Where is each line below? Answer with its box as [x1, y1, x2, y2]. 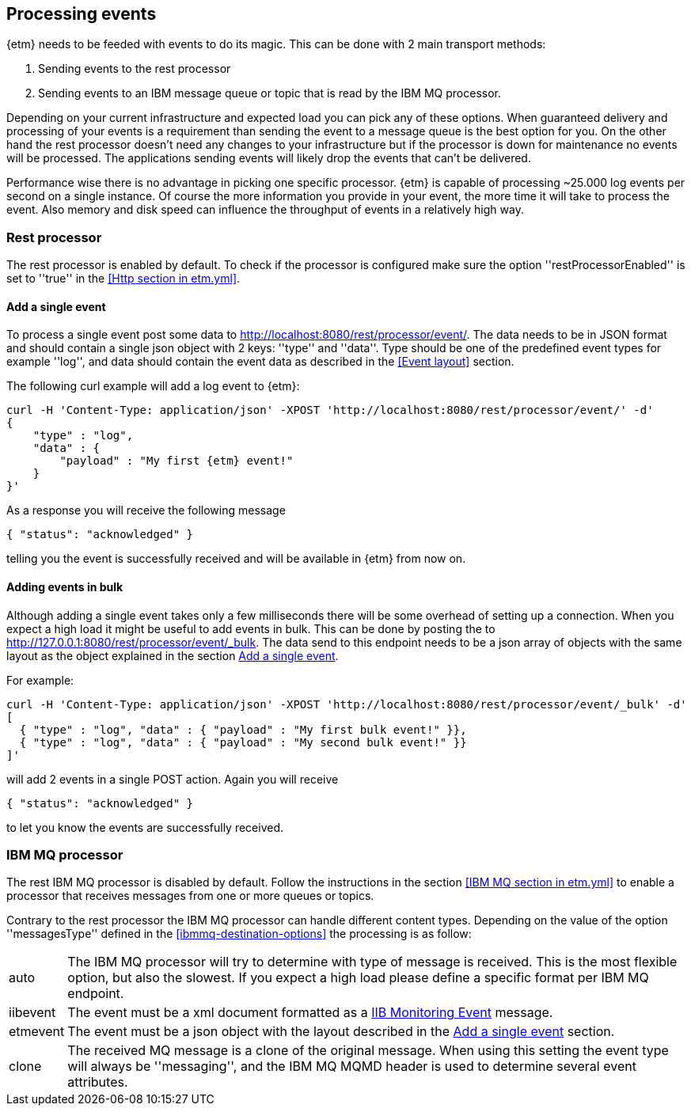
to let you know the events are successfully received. [6, 820, 284, 834]
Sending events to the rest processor [38, 62, 231, 76]
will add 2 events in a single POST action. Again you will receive [6, 772, 339, 786]
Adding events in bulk [6, 580, 123, 594]
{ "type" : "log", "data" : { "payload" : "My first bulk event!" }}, [19, 723, 467, 736]
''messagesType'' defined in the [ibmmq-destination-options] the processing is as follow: [6, 927, 472, 941]
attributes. [67, 1074, 128, 1091]
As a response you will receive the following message [6, 503, 286, 518]
